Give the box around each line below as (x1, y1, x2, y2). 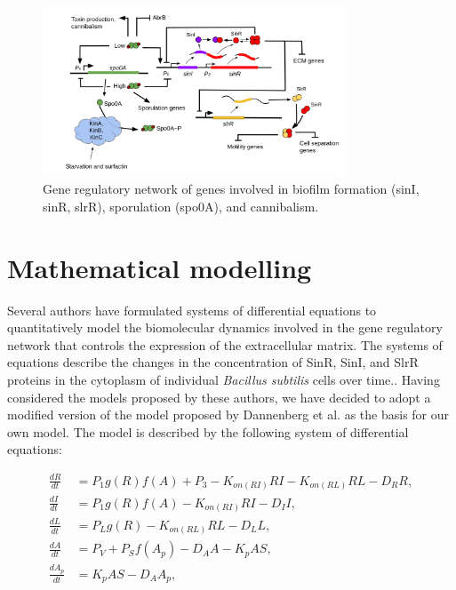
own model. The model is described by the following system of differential (7, 422, 409, 441)
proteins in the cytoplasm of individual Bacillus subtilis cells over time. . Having (7, 371, 440, 389)
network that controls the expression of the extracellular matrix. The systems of (7, 335, 443, 354)
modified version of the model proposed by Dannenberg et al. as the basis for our (7, 405, 450, 424)
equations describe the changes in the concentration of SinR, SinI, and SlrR (7, 353, 419, 371)
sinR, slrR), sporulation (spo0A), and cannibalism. (43, 196, 319, 215)
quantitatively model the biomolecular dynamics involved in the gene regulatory (7, 318, 443, 337)
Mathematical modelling (7, 249, 312, 285)
